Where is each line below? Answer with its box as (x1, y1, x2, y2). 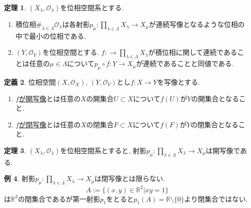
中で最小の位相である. (15, 30, 86, 41)
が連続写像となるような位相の (149, 19, 245, 29)
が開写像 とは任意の (19, 93, 81, 103)
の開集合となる (191, 93, 239, 103)
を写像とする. (157, 76, 200, 87)
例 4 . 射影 (4, 173, 35, 184)
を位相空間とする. (42, 47, 99, 57)
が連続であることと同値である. (136, 58, 234, 69)
